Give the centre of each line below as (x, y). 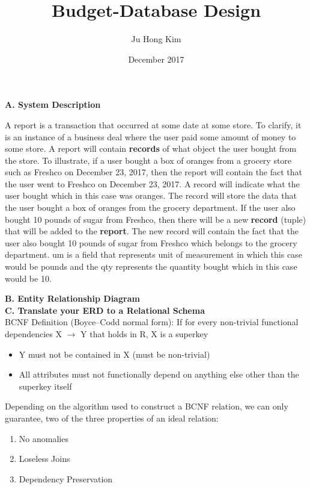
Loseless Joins (44, 459)
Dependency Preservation (66, 478)
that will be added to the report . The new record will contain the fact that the (152, 231)
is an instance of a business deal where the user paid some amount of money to (150, 136)
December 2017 (156, 59)
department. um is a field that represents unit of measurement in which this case (153, 254)
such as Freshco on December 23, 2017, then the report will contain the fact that (154, 172)
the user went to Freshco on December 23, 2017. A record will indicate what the (152, 183)
